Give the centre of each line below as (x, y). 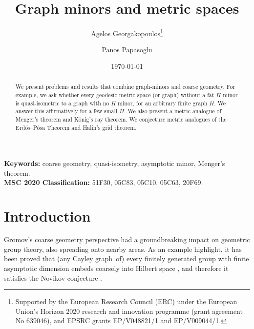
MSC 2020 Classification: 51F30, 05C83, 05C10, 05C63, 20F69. (104, 182)
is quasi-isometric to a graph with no (62, 103)
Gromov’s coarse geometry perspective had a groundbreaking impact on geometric (127, 239)
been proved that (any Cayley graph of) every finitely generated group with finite (127, 258)
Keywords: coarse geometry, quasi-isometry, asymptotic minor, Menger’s (115, 163)
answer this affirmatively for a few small (66, 111)
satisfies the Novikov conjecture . (53, 278)
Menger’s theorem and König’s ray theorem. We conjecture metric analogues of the (121, 119)
